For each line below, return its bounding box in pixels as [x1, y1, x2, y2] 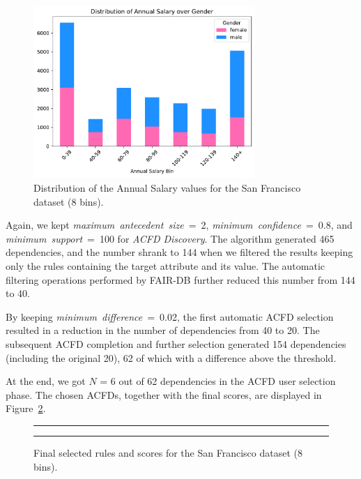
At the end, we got [6, 374, 86, 388]
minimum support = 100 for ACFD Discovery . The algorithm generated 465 [6, 231, 335, 245]
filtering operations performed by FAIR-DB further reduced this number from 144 [6, 272, 355, 287]
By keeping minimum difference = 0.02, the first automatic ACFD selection [6, 309, 334, 324]
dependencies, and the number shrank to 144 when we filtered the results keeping [6, 245, 353, 259]
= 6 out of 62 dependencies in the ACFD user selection [100, 374, 336, 388]
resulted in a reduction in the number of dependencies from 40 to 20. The [6, 323, 320, 337]
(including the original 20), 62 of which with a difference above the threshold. [6, 350, 337, 365]
